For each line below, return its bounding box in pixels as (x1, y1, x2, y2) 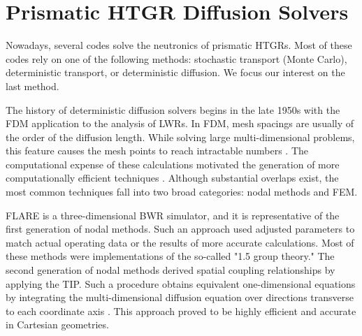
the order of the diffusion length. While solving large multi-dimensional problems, (6, 129, 355, 144)
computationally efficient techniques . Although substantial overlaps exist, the (6, 170, 339, 185)
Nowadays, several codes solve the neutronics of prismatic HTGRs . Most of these (6, 38, 352, 52)
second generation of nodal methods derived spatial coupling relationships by (6, 263, 335, 277)
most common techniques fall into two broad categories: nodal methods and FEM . (6, 184, 358, 199)
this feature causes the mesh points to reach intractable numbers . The (6, 143, 309, 158)
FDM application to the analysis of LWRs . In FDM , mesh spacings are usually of (6, 116, 354, 131)
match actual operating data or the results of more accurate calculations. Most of (6, 235, 354, 249)
